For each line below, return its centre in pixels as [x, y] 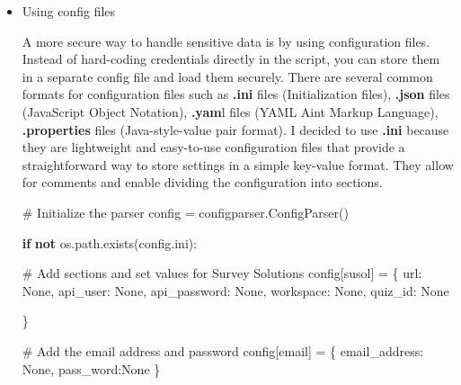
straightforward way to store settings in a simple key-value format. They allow [238, 164]
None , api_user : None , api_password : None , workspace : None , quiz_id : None [235, 290]
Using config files [69, 11]
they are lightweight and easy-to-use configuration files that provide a [213, 147]
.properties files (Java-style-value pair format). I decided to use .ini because [235, 129]
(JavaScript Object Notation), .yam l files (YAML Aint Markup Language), [230, 111]
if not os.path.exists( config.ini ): [110, 242]
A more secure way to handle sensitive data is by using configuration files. [226, 41]
